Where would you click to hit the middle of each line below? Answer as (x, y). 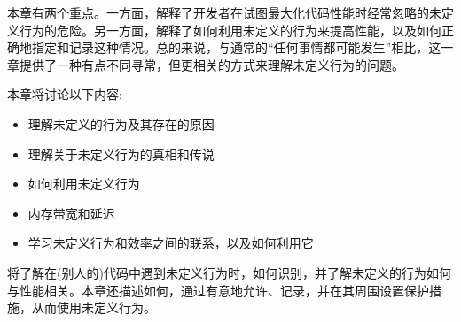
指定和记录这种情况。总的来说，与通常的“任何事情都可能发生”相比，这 (236, 47)
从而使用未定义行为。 (94, 307)
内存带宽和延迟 (71, 213)
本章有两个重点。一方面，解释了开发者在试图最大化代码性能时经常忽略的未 (224, 12)
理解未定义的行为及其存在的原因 (121, 123)
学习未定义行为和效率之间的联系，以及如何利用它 (171, 243)
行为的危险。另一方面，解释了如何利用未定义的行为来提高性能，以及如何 (230, 30)
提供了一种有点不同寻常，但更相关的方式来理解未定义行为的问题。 (211, 64)
